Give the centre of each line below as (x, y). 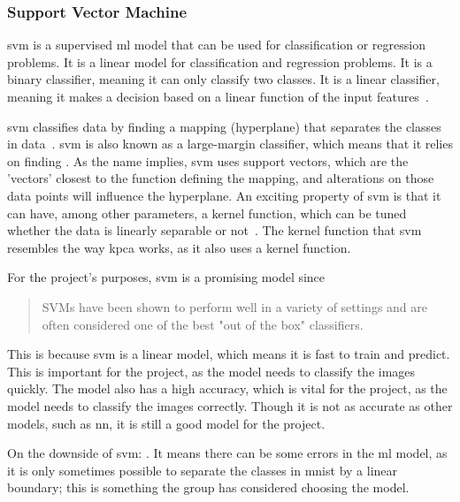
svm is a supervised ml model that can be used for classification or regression (216, 45)
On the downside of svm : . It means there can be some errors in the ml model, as (227, 453)
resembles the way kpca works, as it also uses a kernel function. (179, 247)
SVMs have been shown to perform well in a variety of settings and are (235, 306)
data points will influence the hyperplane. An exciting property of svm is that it (224, 195)
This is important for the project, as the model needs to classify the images (211, 371)
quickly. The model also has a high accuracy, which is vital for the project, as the (227, 388)
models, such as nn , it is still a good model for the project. (166, 423)
